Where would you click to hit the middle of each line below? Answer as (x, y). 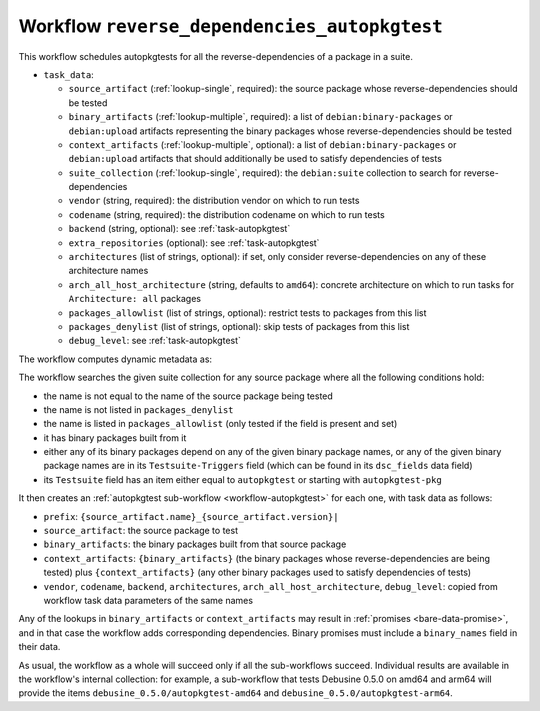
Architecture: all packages (135, 299)
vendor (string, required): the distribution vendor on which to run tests (214, 201)
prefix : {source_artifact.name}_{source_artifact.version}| (191, 516)
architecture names (108, 271)
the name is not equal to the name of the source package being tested (188, 396)
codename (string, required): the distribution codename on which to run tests (226, 214)
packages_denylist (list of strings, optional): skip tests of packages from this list (239, 326)
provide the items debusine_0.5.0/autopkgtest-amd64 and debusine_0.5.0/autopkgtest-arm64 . (236, 693)
